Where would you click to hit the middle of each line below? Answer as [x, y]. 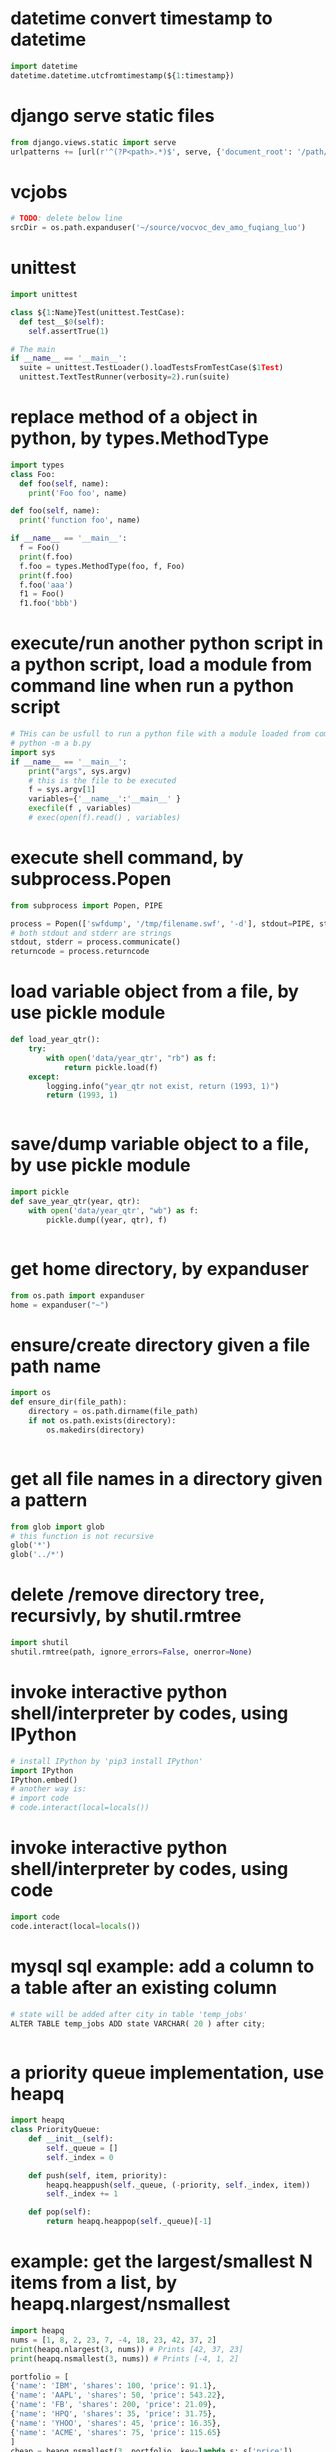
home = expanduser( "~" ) [60, 1305]
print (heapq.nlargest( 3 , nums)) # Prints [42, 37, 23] [127, 2349]
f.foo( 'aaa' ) [46, 585]
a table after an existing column [144, 1987]
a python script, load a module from [161, 664]
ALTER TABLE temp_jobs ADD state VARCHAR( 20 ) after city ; [138, 2023]
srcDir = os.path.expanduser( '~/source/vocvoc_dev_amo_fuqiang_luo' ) [158, 228]
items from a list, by [94, 2283]
